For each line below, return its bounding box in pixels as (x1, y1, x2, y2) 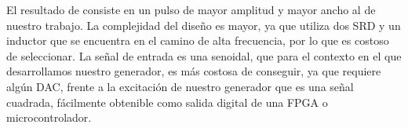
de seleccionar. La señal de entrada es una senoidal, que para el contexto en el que (6, 47, 402, 64)
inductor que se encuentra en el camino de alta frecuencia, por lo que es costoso (6, 32, 389, 49)
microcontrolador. (6, 109, 92, 126)
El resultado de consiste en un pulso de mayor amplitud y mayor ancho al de (6, 2, 376, 17)
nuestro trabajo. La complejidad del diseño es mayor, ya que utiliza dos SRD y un (6, 16, 401, 33)
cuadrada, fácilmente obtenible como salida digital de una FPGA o (6, 93, 328, 110)
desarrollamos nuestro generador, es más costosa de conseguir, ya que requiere (6, 63, 381, 79)
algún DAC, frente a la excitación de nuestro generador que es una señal (6, 78, 354, 94)
